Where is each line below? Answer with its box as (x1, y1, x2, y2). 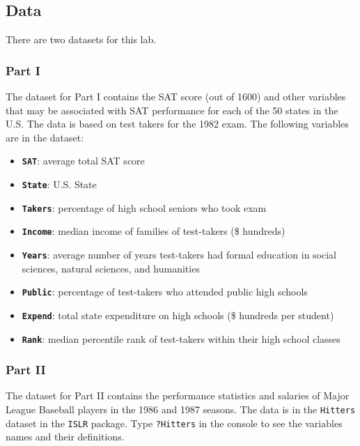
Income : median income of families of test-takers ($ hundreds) (22, 224, 285, 238)
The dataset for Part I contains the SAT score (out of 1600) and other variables (6, 89, 346, 104)
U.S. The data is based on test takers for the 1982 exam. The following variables (6, 116, 349, 131)
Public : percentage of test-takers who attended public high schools (22, 284, 308, 299)
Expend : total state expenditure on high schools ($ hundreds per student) (22, 307, 334, 322)
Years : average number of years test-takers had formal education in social (22, 247, 337, 262)
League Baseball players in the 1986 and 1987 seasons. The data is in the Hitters (6, 402, 356, 417)
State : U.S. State (22, 177, 97, 192)
